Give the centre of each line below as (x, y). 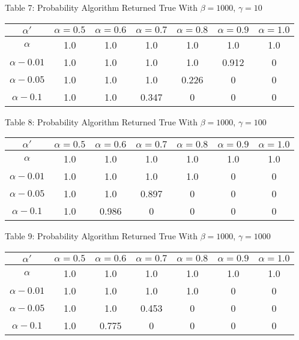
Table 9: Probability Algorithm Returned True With (101, 236)
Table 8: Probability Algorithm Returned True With (101, 121)
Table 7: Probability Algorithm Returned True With (101, 7)
